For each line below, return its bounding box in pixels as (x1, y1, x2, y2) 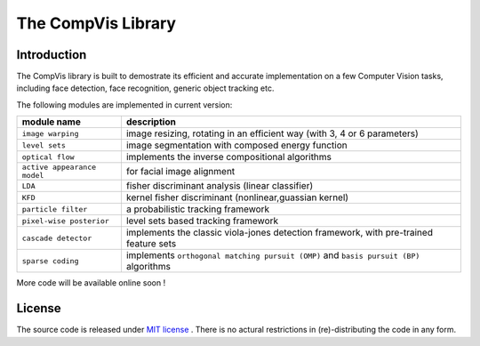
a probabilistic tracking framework (125, 203, 270, 215)
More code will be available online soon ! (16, 278, 166, 288)
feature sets (125, 237, 177, 250)
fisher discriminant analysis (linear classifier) (125, 180, 314, 192)
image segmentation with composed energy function (125, 139, 348, 151)
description (125, 116, 177, 128)
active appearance (21, 163, 97, 173)
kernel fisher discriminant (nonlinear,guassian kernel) (125, 191, 349, 204)
